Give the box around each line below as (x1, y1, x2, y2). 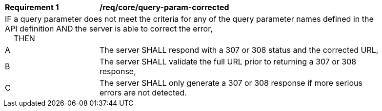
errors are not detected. (100, 88, 187, 97)
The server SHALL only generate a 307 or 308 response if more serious (100, 78, 362, 88)
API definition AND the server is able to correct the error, (5, 24, 213, 33)
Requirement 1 (5, 2, 59, 12)
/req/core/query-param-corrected (100, 2, 229, 12)
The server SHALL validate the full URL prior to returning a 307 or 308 (100, 57, 357, 66)
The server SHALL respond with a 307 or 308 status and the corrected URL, (100, 45, 379, 55)
